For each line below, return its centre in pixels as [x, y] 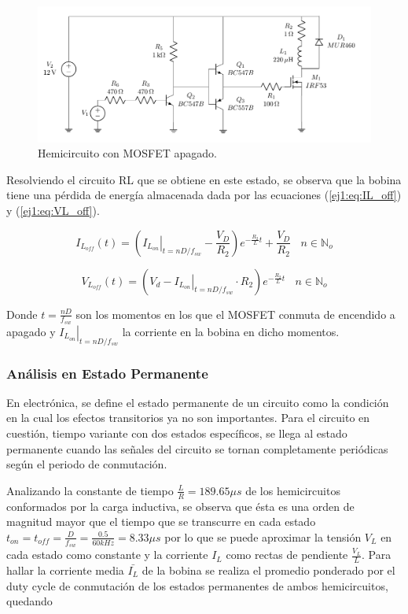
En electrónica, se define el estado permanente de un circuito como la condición [198, 402]
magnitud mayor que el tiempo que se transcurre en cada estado [161, 522]
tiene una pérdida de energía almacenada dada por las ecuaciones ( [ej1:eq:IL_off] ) [204, 195]
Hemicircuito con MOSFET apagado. [127, 153]
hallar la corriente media [65, 570]
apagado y [31, 331]
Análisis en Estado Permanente [107, 373]
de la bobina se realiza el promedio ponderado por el [268, 570]
